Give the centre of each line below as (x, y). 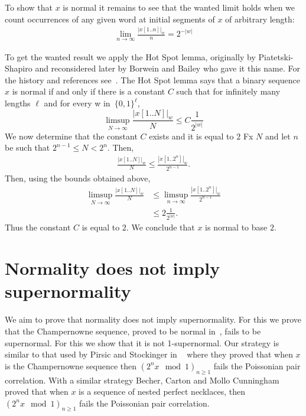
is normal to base (236, 227)
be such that (27, 147)
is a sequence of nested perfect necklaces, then (162, 391)
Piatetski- (276, 56)
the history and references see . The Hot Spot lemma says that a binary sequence (152, 79)
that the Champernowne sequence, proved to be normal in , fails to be (133, 331)
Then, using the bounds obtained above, (78, 178)
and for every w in (77, 103)
